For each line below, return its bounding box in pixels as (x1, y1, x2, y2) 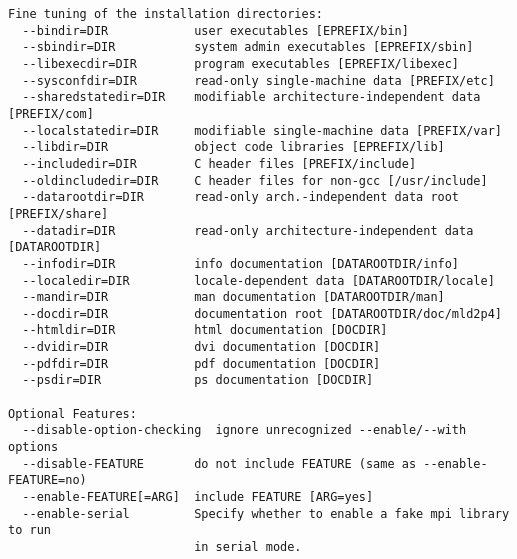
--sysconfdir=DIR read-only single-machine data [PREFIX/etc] (22, 73, 495, 88)
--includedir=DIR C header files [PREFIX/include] (22, 156, 417, 171)
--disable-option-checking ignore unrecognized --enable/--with (22, 423, 467, 438)
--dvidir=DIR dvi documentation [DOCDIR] (22, 340, 381, 355)
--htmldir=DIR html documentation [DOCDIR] (22, 323, 388, 338)
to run (8, 523, 51, 538)
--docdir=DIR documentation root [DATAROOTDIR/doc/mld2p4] (22, 306, 502, 321)
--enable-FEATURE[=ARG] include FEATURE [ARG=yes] (22, 490, 374, 505)
